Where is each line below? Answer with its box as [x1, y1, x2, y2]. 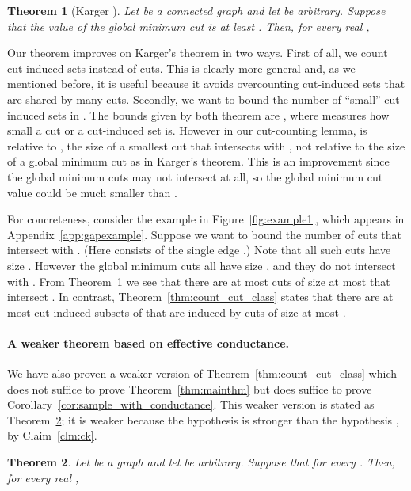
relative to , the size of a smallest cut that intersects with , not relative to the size [7, 137, 405, 154]
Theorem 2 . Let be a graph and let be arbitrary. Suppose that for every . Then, [7, 454, 395, 470]
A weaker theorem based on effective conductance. [7, 334, 289, 351]
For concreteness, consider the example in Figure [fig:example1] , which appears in [7, 211, 405, 227]
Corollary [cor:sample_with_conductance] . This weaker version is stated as [7, 396, 375, 413]
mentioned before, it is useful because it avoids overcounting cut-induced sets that [7, 75, 405, 92]
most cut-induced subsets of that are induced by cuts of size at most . [7, 303, 346, 320]
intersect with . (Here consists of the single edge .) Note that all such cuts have [7, 242, 391, 258]
